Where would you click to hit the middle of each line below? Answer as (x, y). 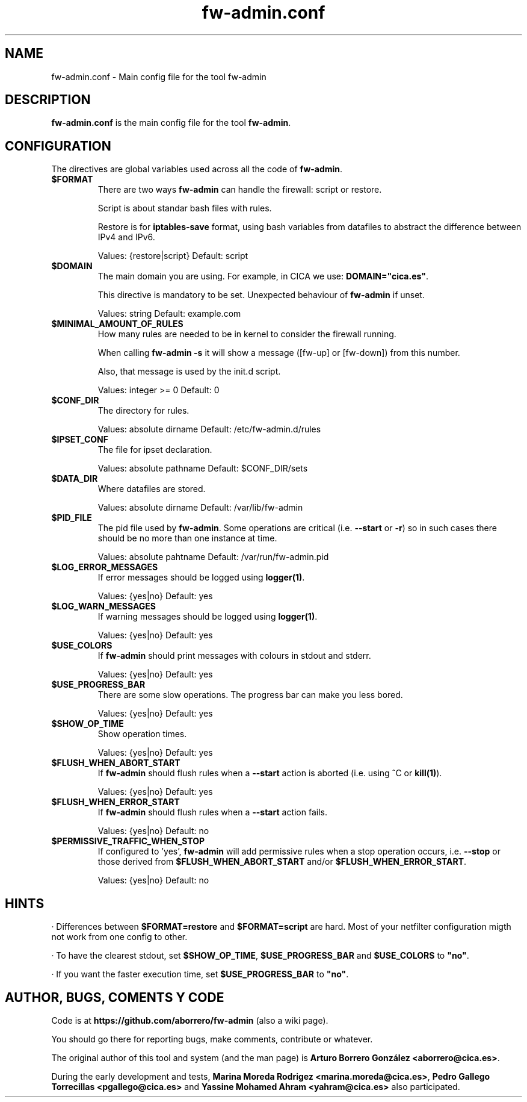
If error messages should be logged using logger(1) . (201, 577)
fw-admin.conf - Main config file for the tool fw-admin (159, 76)
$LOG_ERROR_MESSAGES (105, 567)
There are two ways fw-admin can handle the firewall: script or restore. (240, 190)
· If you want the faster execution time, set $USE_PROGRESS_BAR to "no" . (200, 974)
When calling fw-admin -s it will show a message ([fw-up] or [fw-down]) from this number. (279, 353)
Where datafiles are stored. (152, 489)
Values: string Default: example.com (169, 314)
